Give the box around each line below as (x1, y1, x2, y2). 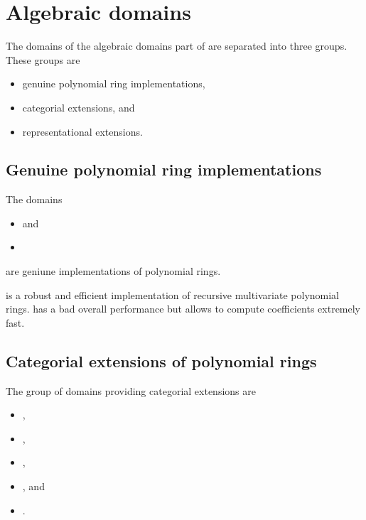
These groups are (6, 52, 80, 67)
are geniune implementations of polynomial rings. (6, 264, 221, 278)
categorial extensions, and (22, 99, 135, 114)
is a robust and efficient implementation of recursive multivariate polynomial (6, 287, 339, 302)
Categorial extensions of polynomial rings (6, 350, 317, 372)
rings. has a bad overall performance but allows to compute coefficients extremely (6, 301, 361, 316)
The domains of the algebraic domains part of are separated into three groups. (6, 38, 348, 53)
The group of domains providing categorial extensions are (6, 383, 256, 398)
